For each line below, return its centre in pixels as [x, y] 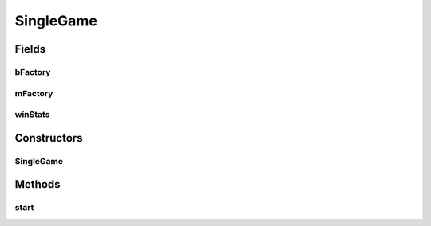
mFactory [34, 93]
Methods [38, 184]
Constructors [49, 138]
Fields [30, 49]
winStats [32, 115]
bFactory [33, 72]
